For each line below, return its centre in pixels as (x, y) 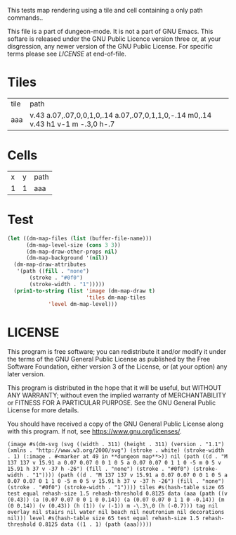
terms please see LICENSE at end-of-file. (67, 54)
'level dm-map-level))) (83, 304)
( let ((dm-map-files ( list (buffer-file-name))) (80, 238)
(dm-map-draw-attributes (50, 265)
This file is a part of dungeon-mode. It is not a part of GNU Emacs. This (110, 31)
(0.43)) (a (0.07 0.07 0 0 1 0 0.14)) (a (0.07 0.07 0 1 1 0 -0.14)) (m (116, 500)
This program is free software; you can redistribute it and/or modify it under (117, 352)
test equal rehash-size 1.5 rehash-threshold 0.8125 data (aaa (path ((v (118, 494)
